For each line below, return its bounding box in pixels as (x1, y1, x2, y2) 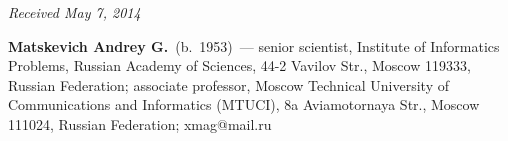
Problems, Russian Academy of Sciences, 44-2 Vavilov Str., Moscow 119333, (8, 55, 471, 76)
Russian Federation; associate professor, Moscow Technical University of (8, 74, 449, 95)
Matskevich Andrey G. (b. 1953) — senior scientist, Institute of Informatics (8, 35, 500, 56)
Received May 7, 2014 (8, 2, 141, 22)
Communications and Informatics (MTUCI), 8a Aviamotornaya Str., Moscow (8, 94, 480, 115)
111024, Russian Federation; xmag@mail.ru (8, 113, 272, 134)
